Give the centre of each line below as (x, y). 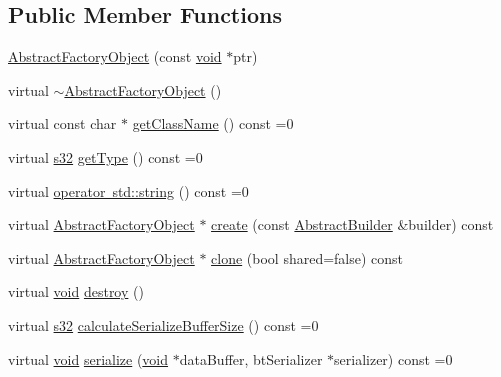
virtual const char (62, 123)
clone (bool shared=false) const (307, 257)
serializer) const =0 (393, 358)
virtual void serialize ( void (88, 358)
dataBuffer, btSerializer (251, 358)
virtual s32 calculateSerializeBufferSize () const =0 (163, 324)
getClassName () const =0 (213, 123)
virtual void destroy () (76, 291)
